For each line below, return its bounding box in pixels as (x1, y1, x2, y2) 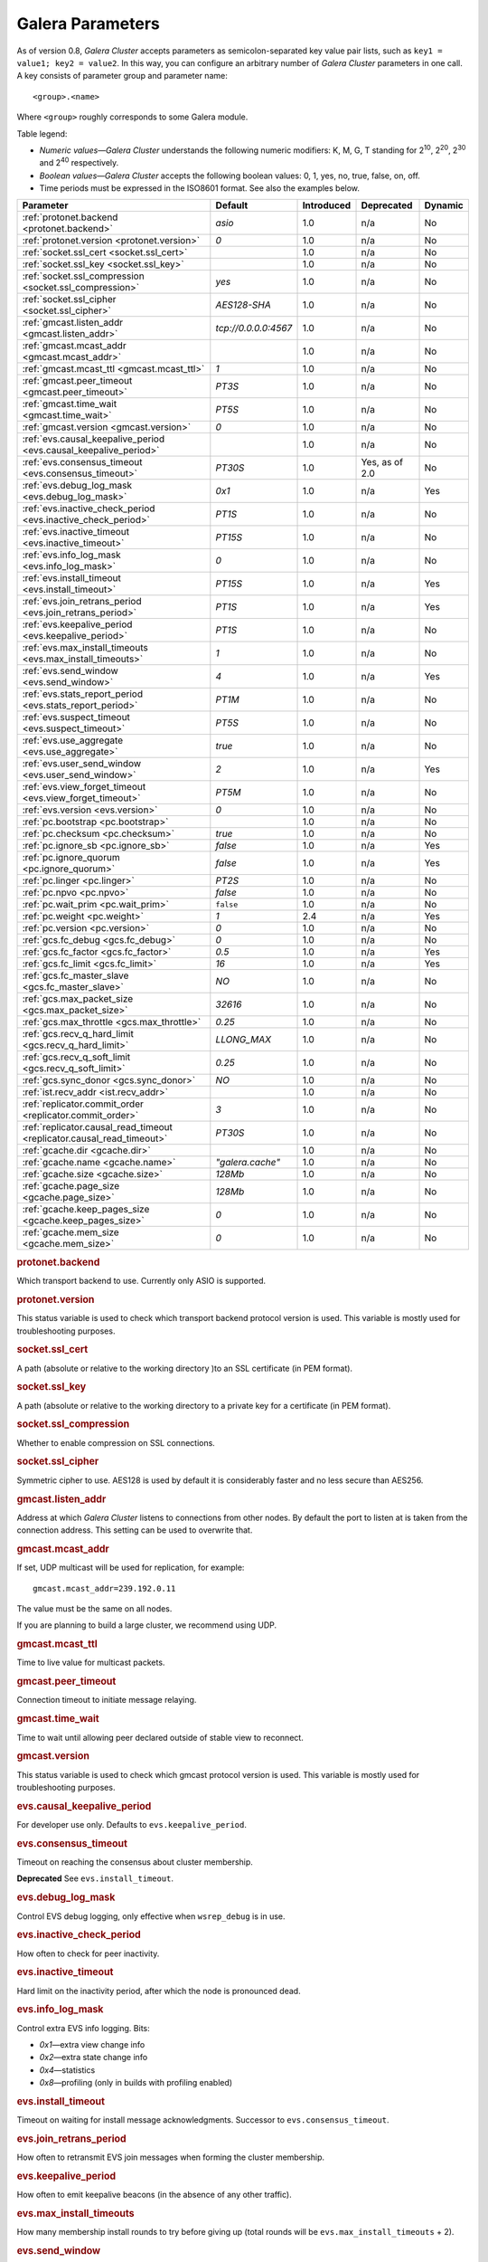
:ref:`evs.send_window (22, 665, 119, 678)
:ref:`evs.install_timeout (22, 572, 122, 585)
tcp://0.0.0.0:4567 (215, 322, 293, 335)
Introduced (302, 199, 352, 212)
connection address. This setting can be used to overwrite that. (16, 1525, 253, 1535)
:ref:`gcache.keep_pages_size (22, 1203, 150, 1216)
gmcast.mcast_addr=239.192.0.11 (33, 1583, 176, 1593)
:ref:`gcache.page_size (22, 1180, 120, 1193)
